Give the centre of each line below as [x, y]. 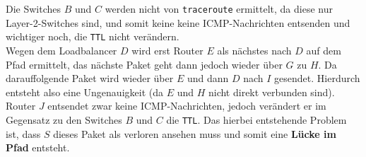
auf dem [324, 50]
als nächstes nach [254, 50]
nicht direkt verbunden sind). [271, 92]
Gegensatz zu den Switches [64, 119]
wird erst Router [167, 50]
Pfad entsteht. [38, 147]
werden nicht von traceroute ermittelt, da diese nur [219, 8]
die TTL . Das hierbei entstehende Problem [256, 119]
